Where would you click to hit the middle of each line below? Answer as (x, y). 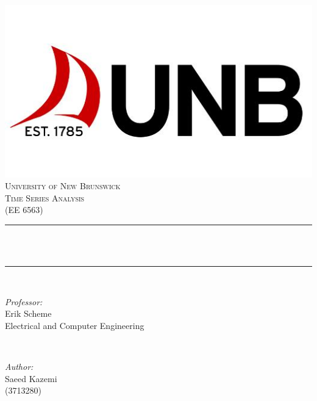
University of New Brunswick (63, 186)
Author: (19, 367)
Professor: (24, 301)
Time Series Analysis (45, 197)
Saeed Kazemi (31, 378)
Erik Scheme (28, 313)
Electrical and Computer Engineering (75, 325)
